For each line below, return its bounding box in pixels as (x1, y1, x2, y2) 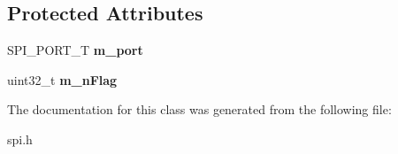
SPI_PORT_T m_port (7, 41, 143, 59)
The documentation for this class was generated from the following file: (7, 100, 392, 119)
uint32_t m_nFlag (7, 70, 118, 89)
